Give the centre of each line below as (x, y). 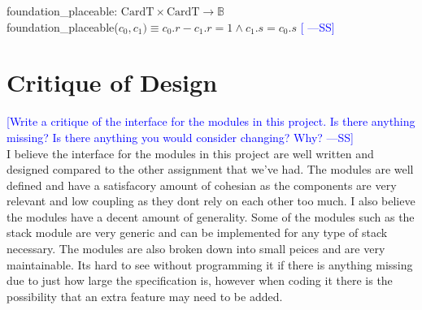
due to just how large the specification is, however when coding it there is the (200, 280)
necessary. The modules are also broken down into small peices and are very (196, 249)
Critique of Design (112, 82)
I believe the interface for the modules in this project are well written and (190, 153)
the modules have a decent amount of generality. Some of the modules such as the (211, 216)
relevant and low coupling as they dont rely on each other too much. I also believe (211, 201)
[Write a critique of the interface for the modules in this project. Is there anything (211, 121)
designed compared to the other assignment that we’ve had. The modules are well (210, 169)
